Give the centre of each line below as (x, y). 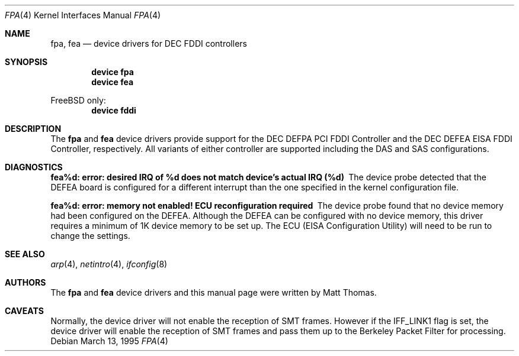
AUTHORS (25, 282)
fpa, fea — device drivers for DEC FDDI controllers (149, 43)
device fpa (113, 72)
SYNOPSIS (26, 62)
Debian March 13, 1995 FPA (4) (109, 341)
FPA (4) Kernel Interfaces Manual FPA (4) (83, 15)
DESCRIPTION (33, 129)
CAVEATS (24, 311)
